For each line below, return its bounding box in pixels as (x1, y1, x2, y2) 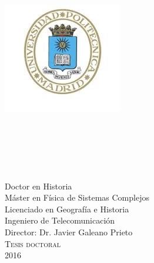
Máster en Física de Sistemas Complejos (5, 191, 149, 204)
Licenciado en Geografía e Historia (5, 202, 129, 215)
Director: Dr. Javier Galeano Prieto (5, 225, 133, 238)
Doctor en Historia (5, 179, 72, 192)
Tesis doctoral (5, 237, 61, 249)
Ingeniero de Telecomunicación (5, 214, 115, 227)
